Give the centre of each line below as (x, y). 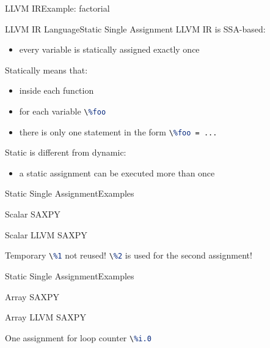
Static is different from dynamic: (66, 152)
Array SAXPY (32, 296)
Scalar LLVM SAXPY (46, 234)
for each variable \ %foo (63, 111)
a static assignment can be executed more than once (117, 172)
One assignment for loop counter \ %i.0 (78, 337)
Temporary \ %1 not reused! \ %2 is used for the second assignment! (129, 255)
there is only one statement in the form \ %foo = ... (118, 131)
